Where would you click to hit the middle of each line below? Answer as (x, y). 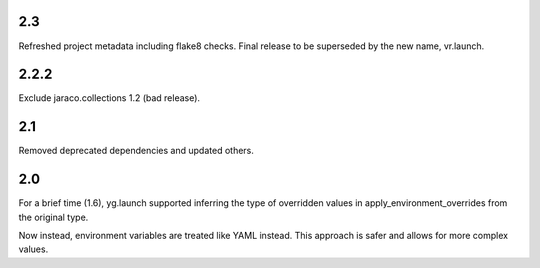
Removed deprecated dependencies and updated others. (136, 151)
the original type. (53, 217)
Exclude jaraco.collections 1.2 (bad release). (109, 98)
